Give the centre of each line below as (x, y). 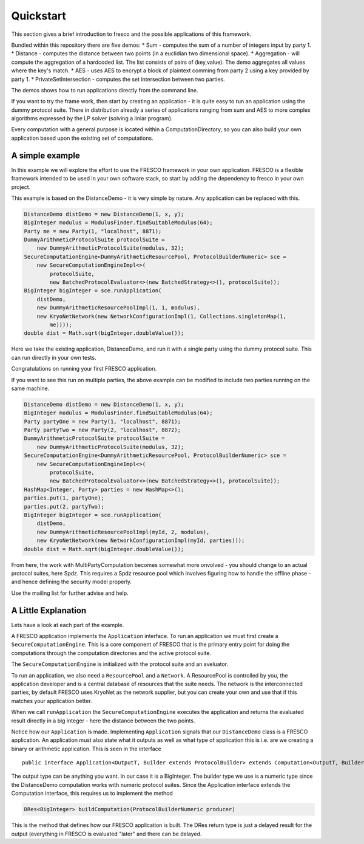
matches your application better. (52, 701)
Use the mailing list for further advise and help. (70, 593)
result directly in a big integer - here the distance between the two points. (103, 721)
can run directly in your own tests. (54, 357)
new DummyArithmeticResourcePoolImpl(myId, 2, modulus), (123, 532)
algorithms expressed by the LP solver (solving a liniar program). (92, 118)
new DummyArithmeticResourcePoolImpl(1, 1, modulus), (118, 308)
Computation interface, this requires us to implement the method (92, 794)
